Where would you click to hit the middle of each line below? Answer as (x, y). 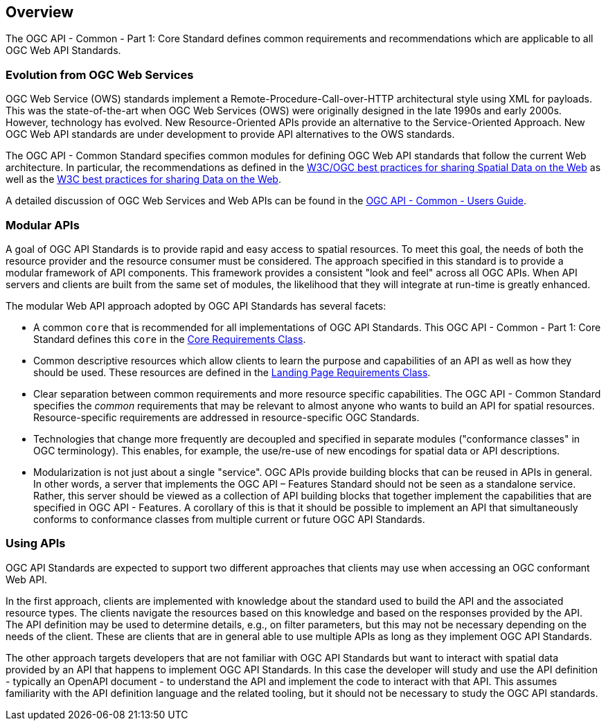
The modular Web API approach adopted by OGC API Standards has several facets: (196, 306)
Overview (40, 12)
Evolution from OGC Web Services (100, 74)
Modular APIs (43, 225)
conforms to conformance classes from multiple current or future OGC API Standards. (229, 519)
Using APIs (36, 543)
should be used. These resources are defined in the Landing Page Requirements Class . (232, 372)
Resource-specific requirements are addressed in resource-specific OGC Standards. (226, 417)
